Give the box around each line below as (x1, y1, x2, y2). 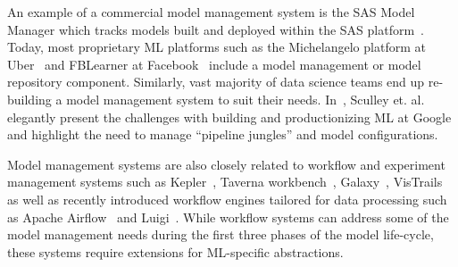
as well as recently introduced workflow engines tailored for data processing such (7, 189, 447, 208)
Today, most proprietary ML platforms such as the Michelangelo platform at (7, 38, 426, 56)
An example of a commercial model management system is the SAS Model (7, 3, 415, 21)
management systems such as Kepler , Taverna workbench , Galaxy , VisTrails (7, 172, 443, 191)
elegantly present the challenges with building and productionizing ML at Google (7, 107, 452, 126)
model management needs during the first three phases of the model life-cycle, (7, 225, 434, 244)
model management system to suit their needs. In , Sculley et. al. (66, 89, 425, 108)
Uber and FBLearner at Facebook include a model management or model (7, 54, 421, 73)
